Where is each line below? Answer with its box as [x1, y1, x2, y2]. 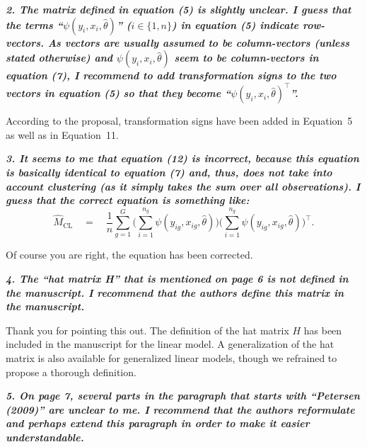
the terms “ [6, 17, 63, 32]
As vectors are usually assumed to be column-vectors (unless [47, 35, 350, 50]
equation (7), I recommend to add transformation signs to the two [6, 68, 337, 83]
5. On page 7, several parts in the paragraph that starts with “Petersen [6, 388, 360, 403]
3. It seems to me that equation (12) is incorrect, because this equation [6, 151, 359, 166]
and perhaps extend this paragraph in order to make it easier [6, 416, 310, 431]
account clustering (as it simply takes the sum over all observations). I [6, 179, 361, 193]
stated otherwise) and [6, 50, 113, 65]
